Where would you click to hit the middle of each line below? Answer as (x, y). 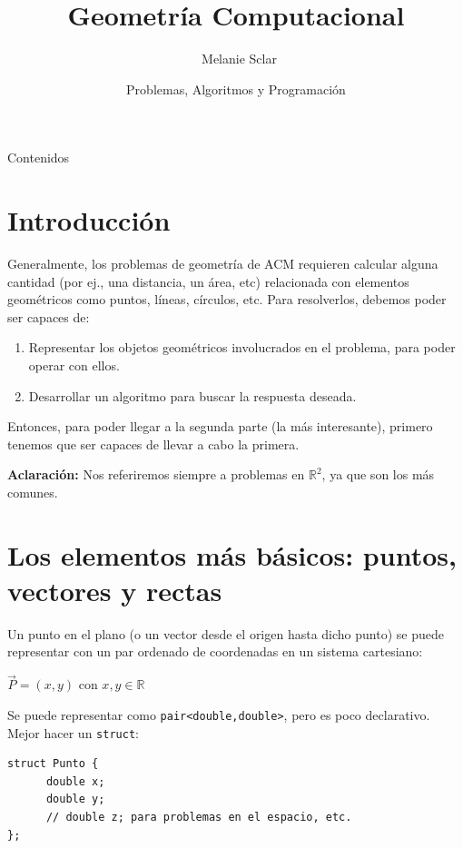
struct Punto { (53, 764)
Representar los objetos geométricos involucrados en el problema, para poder (242, 347)
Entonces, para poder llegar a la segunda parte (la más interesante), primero (220, 426)
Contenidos (39, 158)
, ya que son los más (378, 474)
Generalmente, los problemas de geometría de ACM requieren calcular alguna (223, 264)
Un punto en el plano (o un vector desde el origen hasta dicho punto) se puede (226, 633)
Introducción (89, 220)
